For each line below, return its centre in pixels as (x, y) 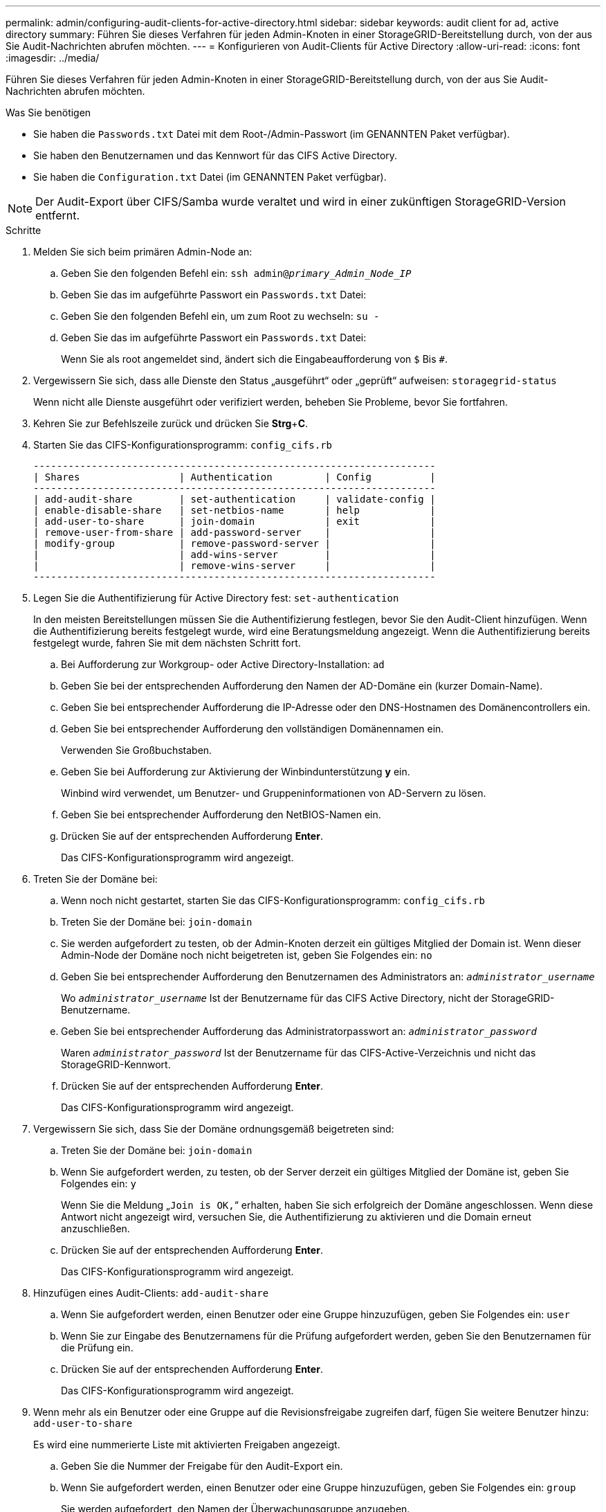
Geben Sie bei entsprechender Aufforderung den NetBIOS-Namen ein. (221, 814)
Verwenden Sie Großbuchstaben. (137, 750)
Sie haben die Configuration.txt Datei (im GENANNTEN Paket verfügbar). (210, 177)
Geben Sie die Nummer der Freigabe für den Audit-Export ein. (202, 1466)
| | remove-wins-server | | (235, 566)
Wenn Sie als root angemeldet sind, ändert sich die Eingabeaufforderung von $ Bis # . (254, 359)
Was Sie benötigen (48, 112)
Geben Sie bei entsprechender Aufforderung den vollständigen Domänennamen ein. (252, 729)
